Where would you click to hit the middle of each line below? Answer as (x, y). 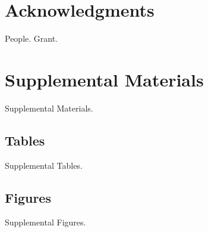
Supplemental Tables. (44, 165)
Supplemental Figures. (45, 222)
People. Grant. (31, 38)
